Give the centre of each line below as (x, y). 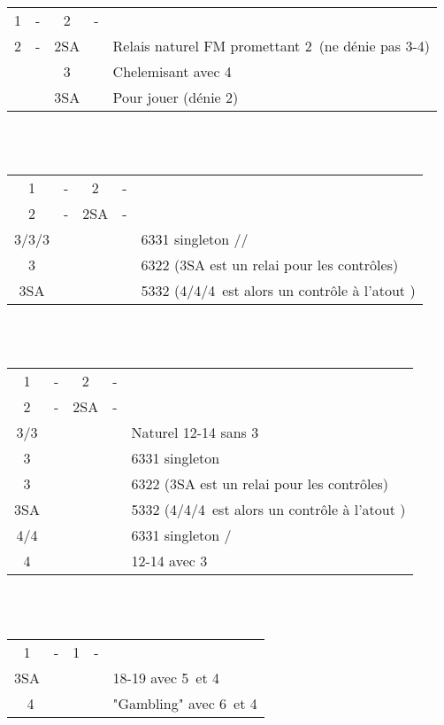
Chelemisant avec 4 (172, 71)
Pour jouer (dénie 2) (176, 97)
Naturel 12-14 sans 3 (195, 433)
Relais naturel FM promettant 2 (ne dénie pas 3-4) (272, 46)
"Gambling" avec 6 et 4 (185, 703)
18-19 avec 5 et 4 (166, 677)
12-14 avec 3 (169, 561)
